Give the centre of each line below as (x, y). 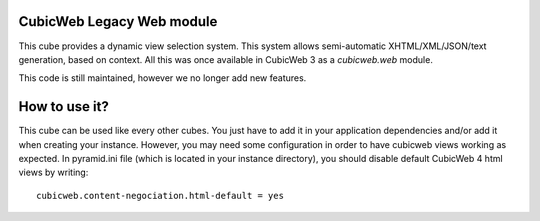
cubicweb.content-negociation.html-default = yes (160, 195)
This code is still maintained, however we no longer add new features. (162, 78)
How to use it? (63, 106)
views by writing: (53, 172)
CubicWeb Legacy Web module (118, 21)
